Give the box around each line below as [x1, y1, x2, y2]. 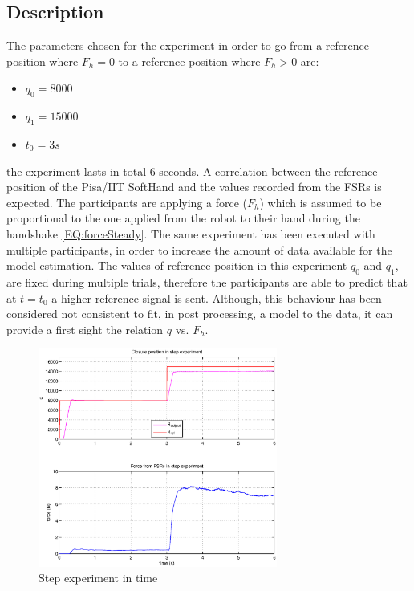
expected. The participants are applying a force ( [6, 194, 248, 210]
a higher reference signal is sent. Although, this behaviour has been [51, 289, 382, 306]
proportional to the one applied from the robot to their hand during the [6, 210, 360, 226]
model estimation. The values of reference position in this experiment [6, 257, 347, 274]
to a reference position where [118, 52, 261, 69]
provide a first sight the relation [6, 320, 164, 337]
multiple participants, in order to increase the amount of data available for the [6, 241, 392, 258]
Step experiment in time [39, 569, 158, 586]
